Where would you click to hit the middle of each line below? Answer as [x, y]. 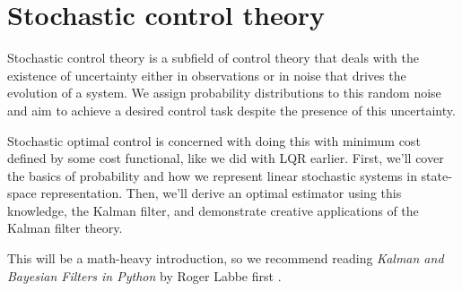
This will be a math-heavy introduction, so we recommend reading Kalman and [226, 258]
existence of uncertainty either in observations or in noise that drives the [207, 75]
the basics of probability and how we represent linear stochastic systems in [212, 175]
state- [436, 175]
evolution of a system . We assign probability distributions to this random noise [224, 93]
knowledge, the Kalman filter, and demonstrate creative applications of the [213, 210]
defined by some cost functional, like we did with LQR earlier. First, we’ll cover [226, 158]
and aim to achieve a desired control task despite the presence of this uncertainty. [231, 110]
